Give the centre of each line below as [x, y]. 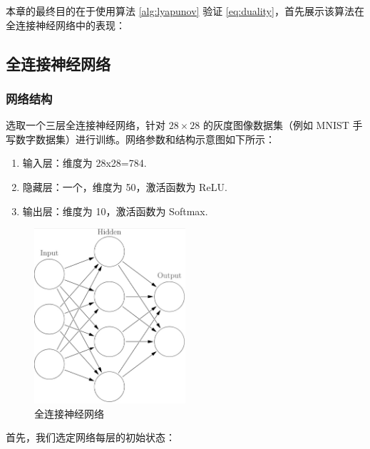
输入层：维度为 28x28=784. [84, 163]
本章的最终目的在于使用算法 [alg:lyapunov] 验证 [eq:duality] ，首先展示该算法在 [185, 11]
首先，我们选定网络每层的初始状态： [91, 437]
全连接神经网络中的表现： [66, 25]
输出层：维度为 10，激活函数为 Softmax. [115, 211]
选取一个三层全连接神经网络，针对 [86, 125]
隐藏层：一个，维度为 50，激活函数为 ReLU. [125, 186]
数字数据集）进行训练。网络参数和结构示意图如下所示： [145, 139]
